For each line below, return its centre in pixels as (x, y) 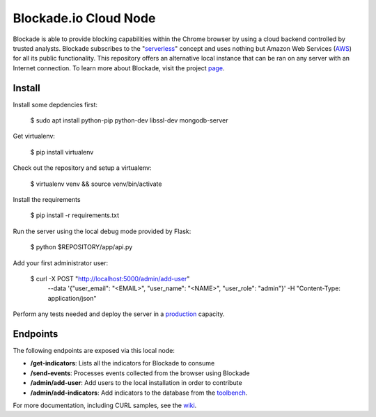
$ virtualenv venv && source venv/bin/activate (96, 184)
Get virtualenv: (34, 136)
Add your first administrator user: (60, 263)
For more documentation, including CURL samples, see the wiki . (105, 405)
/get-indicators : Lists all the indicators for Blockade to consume (123, 363)
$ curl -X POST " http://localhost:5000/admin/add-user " (110, 278)
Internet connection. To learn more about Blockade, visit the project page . (119, 68)
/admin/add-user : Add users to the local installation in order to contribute (136, 383)
